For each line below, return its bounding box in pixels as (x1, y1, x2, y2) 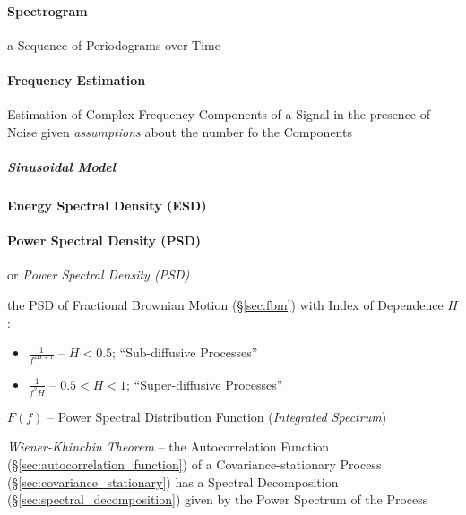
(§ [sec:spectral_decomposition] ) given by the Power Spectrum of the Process (7, 490, 428, 509)
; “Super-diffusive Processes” (126, 374, 283, 393)
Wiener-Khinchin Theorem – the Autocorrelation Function (7, 437, 330, 456)
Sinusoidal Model (7, 157, 116, 176)
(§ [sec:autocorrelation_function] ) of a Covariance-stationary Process (7, 455, 382, 474)
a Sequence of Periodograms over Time (7, 35, 220, 54)
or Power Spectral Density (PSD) (7, 265, 190, 284)
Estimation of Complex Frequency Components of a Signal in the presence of (7, 105, 431, 124)
